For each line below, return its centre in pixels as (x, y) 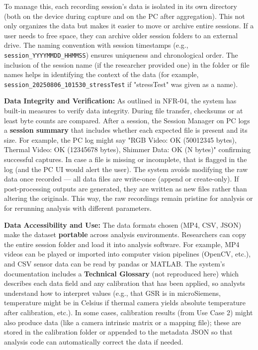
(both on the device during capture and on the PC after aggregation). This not (125, 16)
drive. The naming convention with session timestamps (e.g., (96, 45)
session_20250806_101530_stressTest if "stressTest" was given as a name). (121, 84)
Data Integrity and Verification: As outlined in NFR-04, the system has (120, 101)
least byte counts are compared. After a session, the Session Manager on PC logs (127, 120)
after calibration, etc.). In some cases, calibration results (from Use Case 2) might (129, 312)
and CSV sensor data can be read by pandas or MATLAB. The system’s (115, 263)
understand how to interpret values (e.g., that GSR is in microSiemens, (112, 293)
